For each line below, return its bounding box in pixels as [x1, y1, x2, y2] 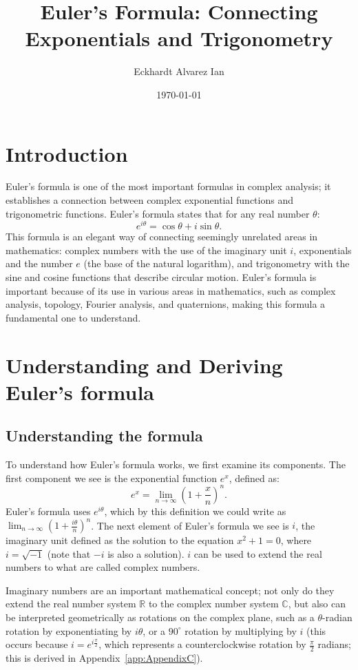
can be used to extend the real [193, 546, 322, 561]
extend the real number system [6, 596, 136, 611]
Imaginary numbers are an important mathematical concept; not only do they [6, 583, 335, 597]
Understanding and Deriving [6, 350, 283, 379]
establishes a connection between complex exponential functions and [6, 193, 293, 207]
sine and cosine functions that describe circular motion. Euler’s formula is [6, 270, 317, 284]
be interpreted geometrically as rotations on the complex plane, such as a [6, 609, 315, 624]
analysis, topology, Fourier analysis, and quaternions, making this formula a [6, 297, 326, 311]
